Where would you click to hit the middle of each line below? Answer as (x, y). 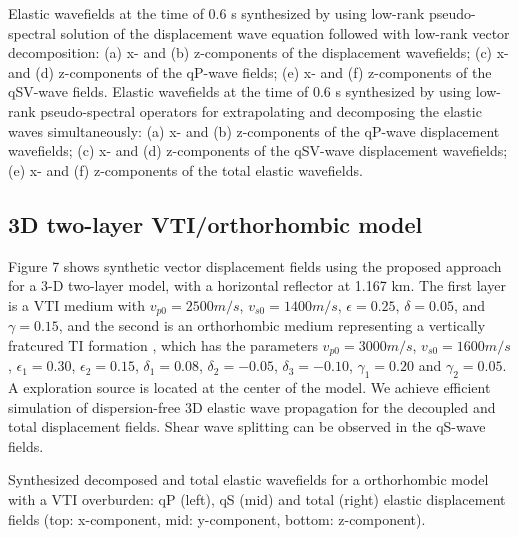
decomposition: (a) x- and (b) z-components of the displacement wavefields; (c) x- (258, 52)
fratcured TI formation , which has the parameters (163, 344)
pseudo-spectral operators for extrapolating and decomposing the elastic (261, 110)
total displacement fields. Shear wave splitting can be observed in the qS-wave (247, 426)
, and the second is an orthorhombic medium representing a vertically (272, 325)
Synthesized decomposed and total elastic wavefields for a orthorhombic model (248, 479)
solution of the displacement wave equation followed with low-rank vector (285, 32)
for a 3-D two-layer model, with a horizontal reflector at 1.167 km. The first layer (257, 285)
